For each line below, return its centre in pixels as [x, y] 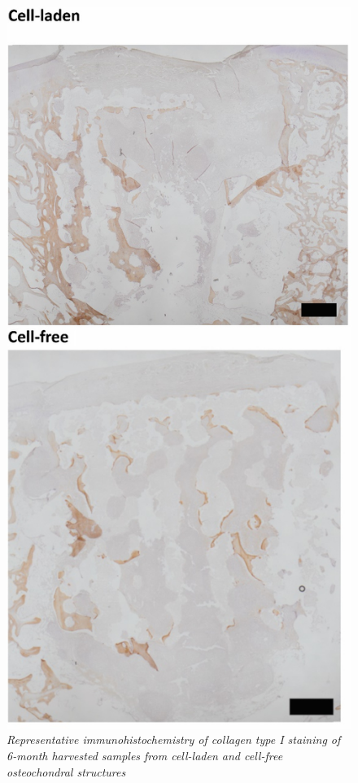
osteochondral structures [66, 771]
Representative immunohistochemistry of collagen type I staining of [174, 739]
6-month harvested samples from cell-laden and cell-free [145, 756]
